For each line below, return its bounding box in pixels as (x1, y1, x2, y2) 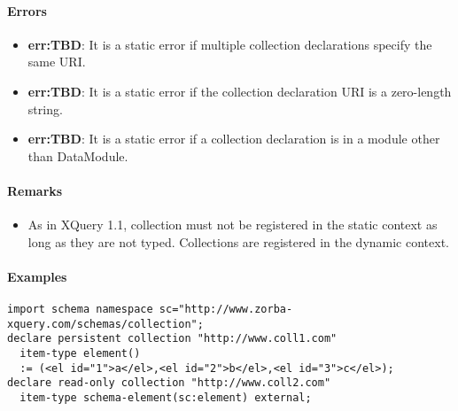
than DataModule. (27, 146, 128, 165)
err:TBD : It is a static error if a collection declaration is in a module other (27, 129, 440, 148)
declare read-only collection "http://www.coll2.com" (7, 376, 331, 390)
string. (27, 99, 63, 118)
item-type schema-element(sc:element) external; (19, 392, 312, 405)
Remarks (7, 181, 63, 199)
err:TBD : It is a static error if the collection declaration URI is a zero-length (27, 81, 452, 100)
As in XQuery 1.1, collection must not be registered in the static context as (27, 215, 438, 234)
